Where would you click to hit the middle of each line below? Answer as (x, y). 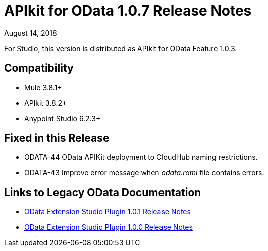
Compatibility (39, 68)
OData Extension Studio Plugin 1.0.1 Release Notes (108, 212)
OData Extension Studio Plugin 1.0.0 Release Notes (109, 227)
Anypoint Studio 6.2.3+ (63, 118)
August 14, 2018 (31, 33)
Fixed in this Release (57, 138)
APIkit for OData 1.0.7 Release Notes (128, 11)
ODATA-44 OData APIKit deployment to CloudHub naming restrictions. (141, 157)
